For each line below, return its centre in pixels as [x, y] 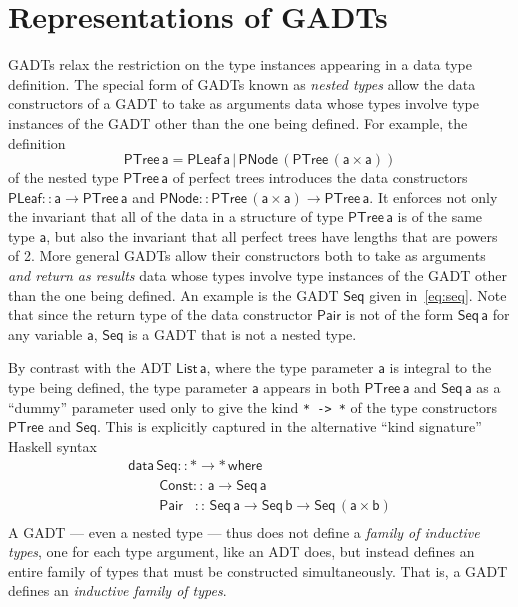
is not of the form [399, 314]
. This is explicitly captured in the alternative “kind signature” [289, 426]
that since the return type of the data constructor [160, 314]
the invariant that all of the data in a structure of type [176, 216]
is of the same [440, 216]
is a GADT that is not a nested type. [242, 333]
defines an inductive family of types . [117, 590]
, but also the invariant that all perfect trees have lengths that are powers [272, 235]
